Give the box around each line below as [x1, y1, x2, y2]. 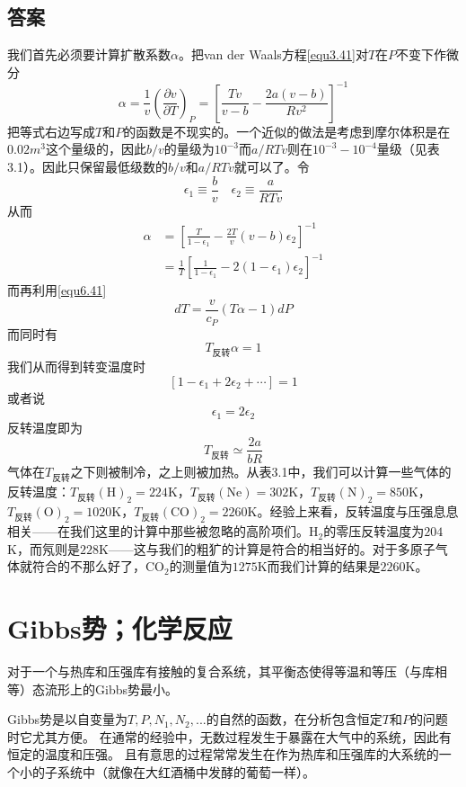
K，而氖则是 [7, 539, 80, 558]
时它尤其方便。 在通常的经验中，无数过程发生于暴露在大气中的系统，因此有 [7, 727, 452, 746]
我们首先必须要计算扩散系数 [7, 45, 171, 64]
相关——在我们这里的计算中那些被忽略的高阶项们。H [7, 522, 319, 541]
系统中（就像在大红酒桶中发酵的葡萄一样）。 [57, 763, 315, 782]
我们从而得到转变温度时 [7, 357, 145, 376]
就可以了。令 [233, 157, 310, 176]
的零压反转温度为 [323, 522, 425, 541]
